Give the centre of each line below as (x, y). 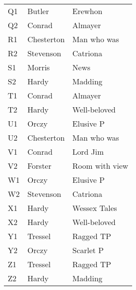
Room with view (100, 166)
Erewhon (87, 11)
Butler (38, 11)
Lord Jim (88, 152)
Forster (39, 166)
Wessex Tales (95, 208)
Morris (39, 67)
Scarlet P (88, 250)
